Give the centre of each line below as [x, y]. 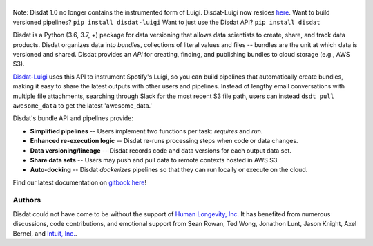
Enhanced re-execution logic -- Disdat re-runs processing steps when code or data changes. [164, 141]
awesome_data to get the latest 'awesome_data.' [82, 105]
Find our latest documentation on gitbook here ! [79, 182]
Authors [27, 200]
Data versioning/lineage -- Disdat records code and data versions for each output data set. [161, 150]
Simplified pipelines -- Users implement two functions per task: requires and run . [146, 131]
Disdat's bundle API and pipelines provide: [73, 118]
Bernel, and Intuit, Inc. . [45, 233]
